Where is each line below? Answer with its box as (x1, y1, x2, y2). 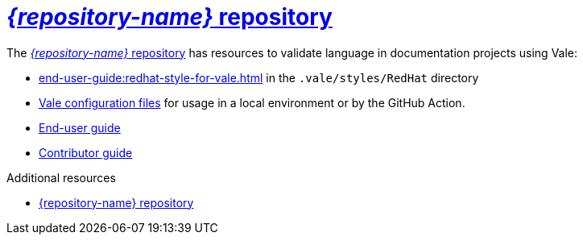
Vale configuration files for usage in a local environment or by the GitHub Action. (39, 95, 465, 110)
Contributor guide (39, 145, 133, 160)
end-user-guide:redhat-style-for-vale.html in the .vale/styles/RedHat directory (39, 70, 479, 85)
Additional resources (6, 170, 116, 185)
